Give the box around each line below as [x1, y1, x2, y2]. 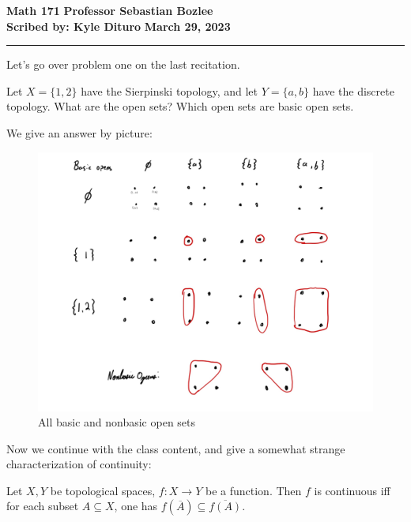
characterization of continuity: [6, 456, 152, 472]
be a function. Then [205, 482, 302, 498]
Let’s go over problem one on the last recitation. [6, 56, 240, 73]
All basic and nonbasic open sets [38, 414, 196, 430]
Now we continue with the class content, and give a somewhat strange [6, 440, 345, 456]
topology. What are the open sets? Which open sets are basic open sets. [6, 98, 354, 115]
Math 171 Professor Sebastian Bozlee [6, 2, 213, 18]
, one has [114, 498, 158, 514]
